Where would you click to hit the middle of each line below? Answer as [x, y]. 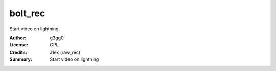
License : [19, 45]
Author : [18, 38]
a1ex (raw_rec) [65, 52]
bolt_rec [27, 13]
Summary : [21, 59]
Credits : [18, 52]
